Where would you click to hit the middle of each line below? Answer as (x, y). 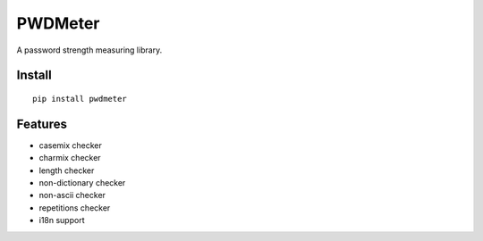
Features (42, 124)
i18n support (62, 220)
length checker (67, 170)
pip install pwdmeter (80, 99)
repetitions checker (75, 208)
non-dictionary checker (82, 183)
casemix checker (71, 145)
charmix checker (70, 158)
